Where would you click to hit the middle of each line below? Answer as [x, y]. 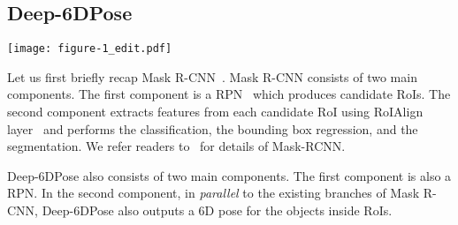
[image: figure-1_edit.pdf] [90, 49]
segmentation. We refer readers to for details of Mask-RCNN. [176, 146]
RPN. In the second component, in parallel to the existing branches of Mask [214, 193]
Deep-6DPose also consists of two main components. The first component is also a [229, 175]
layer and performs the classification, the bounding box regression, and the [213, 128]
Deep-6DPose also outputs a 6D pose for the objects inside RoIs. [217, 210]
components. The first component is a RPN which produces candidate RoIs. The [229, 94]
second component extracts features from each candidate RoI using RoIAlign [215, 112]
